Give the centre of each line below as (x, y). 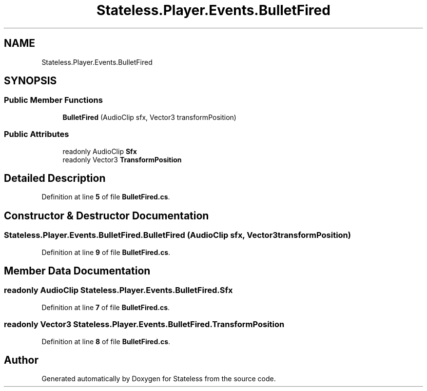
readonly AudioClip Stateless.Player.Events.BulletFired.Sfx (118, 290)
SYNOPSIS (30, 81)
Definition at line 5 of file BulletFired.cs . (106, 197)
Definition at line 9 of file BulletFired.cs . (106, 252)
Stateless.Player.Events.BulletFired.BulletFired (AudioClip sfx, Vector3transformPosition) (177, 235)
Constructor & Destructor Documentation (107, 215)
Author (21, 360)
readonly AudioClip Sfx (100, 151)
